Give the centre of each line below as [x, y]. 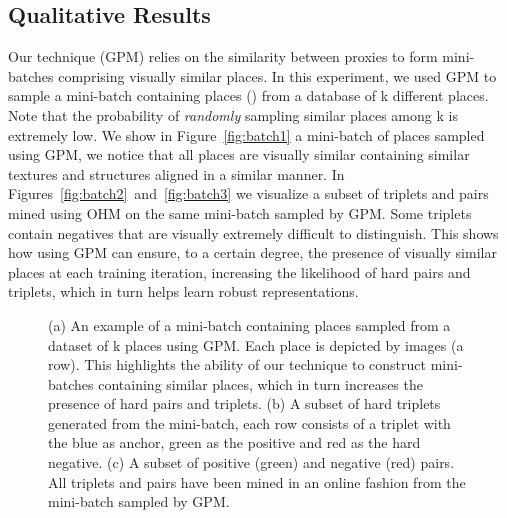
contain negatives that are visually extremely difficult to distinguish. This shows [253, 232]
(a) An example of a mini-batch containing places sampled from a [249, 324]
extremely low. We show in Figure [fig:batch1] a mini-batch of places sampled [246, 134]
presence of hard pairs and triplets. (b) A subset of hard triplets [244, 403]
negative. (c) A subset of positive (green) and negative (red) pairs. [251, 462]
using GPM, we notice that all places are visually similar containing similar [239, 154]
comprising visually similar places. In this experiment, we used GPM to [277, 75]
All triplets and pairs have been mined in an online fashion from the [257, 481]
